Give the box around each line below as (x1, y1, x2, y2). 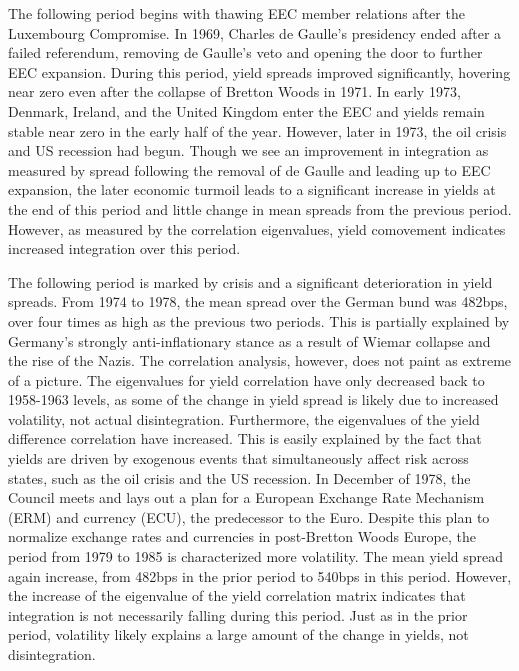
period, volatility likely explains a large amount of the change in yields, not (8, 624, 469, 645)
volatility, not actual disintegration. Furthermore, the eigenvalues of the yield (8, 408, 480, 429)
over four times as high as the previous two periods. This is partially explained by (8, 310, 510, 331)
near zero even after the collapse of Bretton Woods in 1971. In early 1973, (8, 81, 461, 102)
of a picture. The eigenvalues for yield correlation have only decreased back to (8, 369, 485, 390)
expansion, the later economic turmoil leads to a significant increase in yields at (8, 179, 496, 200)
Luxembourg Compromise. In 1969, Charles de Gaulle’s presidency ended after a (8, 22, 502, 43)
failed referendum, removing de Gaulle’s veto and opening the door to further (8, 42, 483, 63)
